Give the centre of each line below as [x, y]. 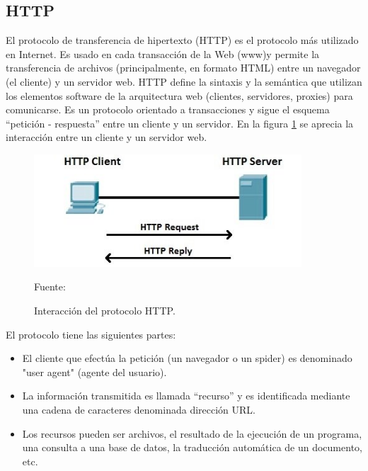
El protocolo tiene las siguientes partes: [91, 334]
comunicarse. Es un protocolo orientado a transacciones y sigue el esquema [168, 109]
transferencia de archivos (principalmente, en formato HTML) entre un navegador [183, 68]
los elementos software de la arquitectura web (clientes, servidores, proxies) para [179, 95]
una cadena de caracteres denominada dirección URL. [139, 410]
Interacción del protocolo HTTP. [105, 311]
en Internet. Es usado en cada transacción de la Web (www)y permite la [163, 53]
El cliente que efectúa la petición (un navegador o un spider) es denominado [187, 358]
